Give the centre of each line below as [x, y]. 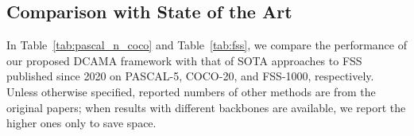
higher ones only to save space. [81, 123]
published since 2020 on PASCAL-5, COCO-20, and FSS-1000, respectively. [190, 76]
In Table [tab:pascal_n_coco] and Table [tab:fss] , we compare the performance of [207, 45]
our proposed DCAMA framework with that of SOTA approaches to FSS [184, 60]
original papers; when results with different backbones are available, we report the [206, 107]
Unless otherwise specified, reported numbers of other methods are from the [191, 91]
